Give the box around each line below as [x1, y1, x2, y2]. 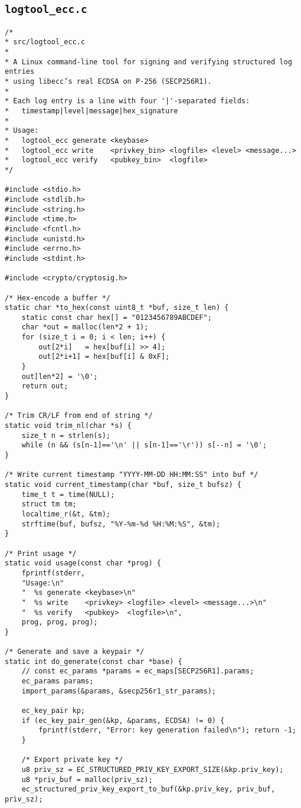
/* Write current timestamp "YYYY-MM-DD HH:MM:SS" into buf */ [5, 470, 259, 479]
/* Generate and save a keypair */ [5, 647, 145, 656]
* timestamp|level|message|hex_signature [5, 107, 178, 116]
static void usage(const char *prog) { [5, 559, 161, 568]
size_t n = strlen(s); [21, 431, 110, 440]
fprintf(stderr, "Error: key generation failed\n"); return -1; [38, 726, 296, 735]
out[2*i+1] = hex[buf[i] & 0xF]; [38, 352, 170, 361]
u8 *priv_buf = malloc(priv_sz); [21, 775, 153, 784]
